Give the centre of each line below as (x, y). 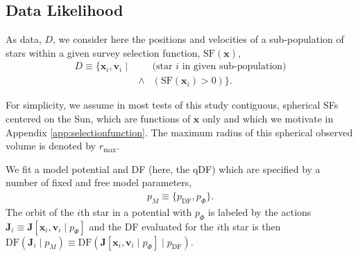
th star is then (250, 226)
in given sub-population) (234, 67)
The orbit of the (40, 211)
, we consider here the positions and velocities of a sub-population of (198, 39)
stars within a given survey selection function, (103, 52)
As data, (24, 39)
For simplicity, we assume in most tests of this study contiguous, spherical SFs (172, 105)
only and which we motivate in (268, 119)
